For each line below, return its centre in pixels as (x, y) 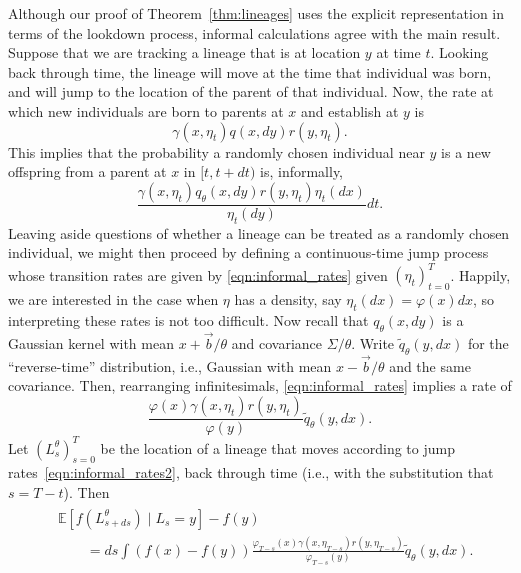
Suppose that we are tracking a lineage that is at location (184, 52)
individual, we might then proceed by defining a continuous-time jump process (248, 252)
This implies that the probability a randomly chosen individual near (216, 151)
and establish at (349, 110)
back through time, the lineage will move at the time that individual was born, (250, 71)
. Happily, (480, 274)
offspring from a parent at (87, 171)
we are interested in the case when (113, 299)
